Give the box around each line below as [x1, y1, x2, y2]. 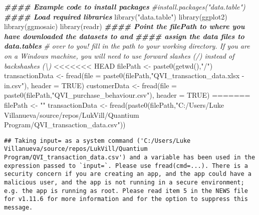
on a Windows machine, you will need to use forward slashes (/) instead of [4, 50, 234, 61]
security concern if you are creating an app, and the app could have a [4, 170, 251, 178]
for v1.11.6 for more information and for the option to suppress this [4, 195, 248, 203]
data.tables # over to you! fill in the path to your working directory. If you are [4, 41, 250, 51]
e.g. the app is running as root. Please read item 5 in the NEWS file [4, 187, 248, 194]
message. [4, 203, 33, 211]
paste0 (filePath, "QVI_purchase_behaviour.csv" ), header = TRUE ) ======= [4, 90, 250, 100]
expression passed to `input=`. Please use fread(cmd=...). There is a [4, 162, 248, 169]
